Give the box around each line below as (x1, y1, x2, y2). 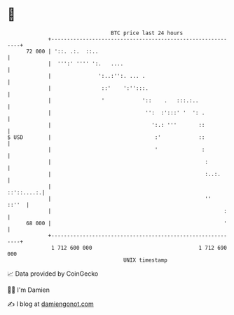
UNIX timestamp (123, 256, 168, 264)
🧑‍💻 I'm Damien (7, 286, 50, 294)
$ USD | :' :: (7, 133, 205, 141)
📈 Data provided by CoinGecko (7, 269, 99, 278)
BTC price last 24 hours (111, 29, 184, 36)
